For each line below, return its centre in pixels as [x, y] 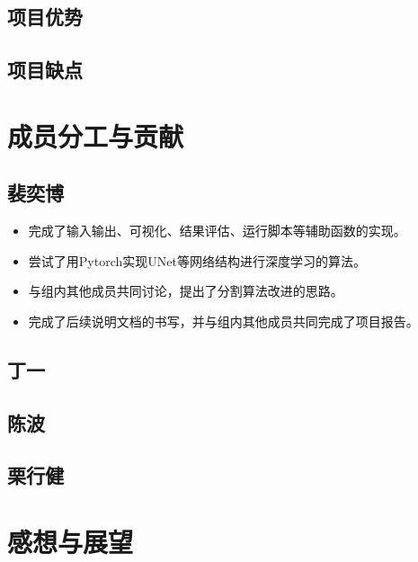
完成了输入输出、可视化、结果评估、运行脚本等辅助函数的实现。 [217, 231]
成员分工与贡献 [96, 135]
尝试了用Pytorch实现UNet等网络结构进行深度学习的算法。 [197, 260]
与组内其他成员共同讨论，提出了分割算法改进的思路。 [186, 291]
